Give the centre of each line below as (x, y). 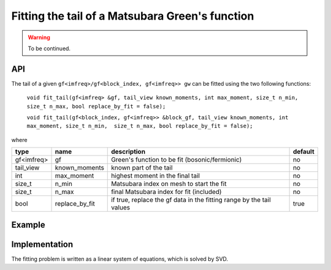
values (121, 208)
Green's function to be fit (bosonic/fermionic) (177, 160)
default (304, 152)
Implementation (42, 244)
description (128, 152)
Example (28, 224)
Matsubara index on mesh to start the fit (169, 184)
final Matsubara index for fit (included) (166, 192)
